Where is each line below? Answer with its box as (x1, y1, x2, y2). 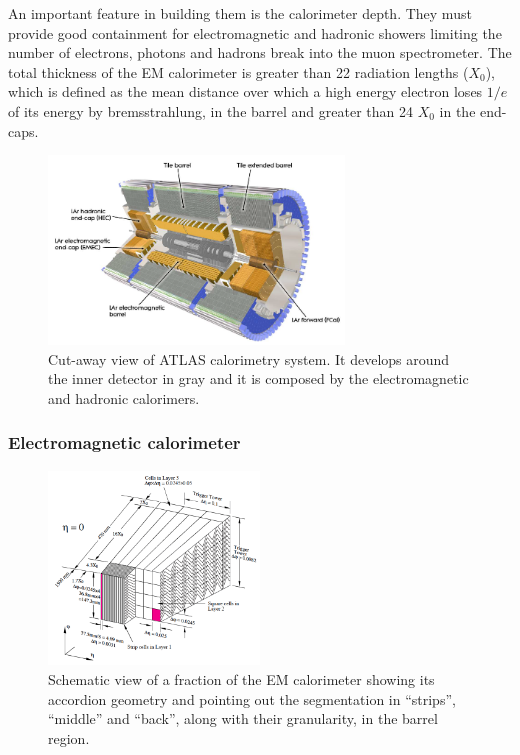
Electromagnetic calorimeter (8, 430, 241, 455)
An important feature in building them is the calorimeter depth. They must (8, 3, 472, 23)
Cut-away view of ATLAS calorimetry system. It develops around (48, 348, 450, 369)
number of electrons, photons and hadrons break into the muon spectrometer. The (8, 42, 512, 63)
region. (48, 727, 90, 748)
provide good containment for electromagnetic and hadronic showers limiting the (8, 22, 502, 43)
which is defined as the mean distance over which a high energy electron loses (8, 81, 483, 102)
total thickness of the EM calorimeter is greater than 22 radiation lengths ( (8, 61, 469, 82)
